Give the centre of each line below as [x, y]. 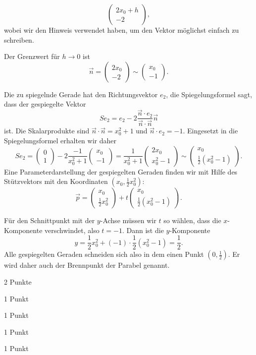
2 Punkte [18, 281]
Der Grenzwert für [32, 56]
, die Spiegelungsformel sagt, [209, 94]
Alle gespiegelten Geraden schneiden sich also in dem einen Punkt [104, 254]
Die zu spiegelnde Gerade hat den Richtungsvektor [81, 94]
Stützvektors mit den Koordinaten [56, 181]
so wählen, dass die [192, 220]
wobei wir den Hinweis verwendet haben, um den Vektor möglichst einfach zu [122, 30]
